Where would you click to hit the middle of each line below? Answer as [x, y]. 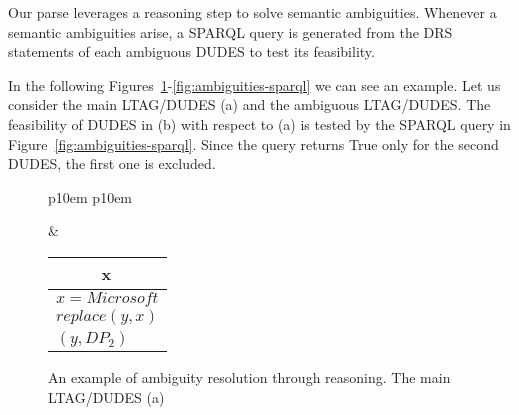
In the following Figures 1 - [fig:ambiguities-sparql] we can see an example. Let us [254, 84]
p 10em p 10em [90, 196]
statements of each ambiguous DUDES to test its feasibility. [191, 51]
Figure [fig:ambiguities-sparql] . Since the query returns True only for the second [253, 143]
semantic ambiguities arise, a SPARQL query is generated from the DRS [230, 31]
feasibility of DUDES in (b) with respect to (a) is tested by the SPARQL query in [259, 123]
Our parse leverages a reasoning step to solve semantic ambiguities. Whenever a [252, 12]
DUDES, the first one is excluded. [112, 163]
